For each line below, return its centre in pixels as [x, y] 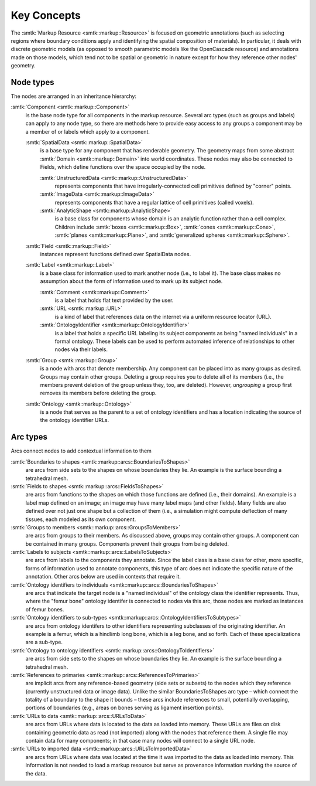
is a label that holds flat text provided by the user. [114, 300]
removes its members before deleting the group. [98, 393]
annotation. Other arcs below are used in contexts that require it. [103, 577]
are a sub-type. [44, 642]
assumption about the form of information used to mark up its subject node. [131, 281]
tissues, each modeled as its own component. [81, 519]
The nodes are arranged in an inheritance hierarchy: [74, 96]
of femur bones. [45, 609]
